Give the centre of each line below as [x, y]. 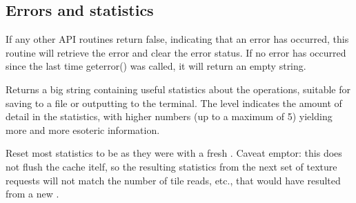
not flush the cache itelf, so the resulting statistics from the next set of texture [171, 166]
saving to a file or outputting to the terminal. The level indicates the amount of [174, 103]
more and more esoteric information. [83, 129]
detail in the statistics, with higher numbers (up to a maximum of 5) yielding [169, 116]
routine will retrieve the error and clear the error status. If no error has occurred [176, 52]
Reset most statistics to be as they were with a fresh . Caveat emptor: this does [174, 153]
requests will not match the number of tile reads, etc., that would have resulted [173, 180]
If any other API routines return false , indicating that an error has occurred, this [177, 39]
